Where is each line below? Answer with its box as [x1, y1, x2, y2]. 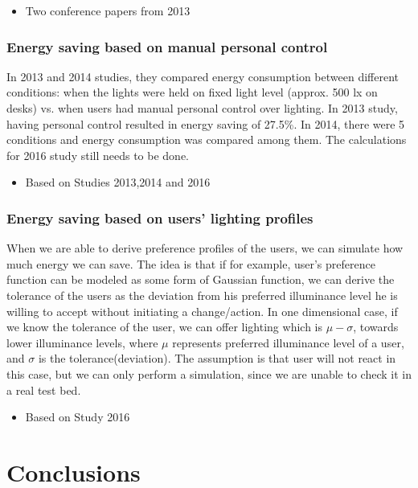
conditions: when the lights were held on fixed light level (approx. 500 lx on [6, 84, 378, 100]
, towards [353, 318, 399, 335]
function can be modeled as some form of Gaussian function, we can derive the [6, 271, 395, 288]
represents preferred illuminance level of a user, [172, 334, 404, 351]
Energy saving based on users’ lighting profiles [6, 207, 313, 228]
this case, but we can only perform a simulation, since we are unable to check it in [6, 365, 412, 382]
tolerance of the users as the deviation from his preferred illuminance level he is [6, 286, 398, 303]
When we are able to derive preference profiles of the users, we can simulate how [6, 240, 404, 256]
